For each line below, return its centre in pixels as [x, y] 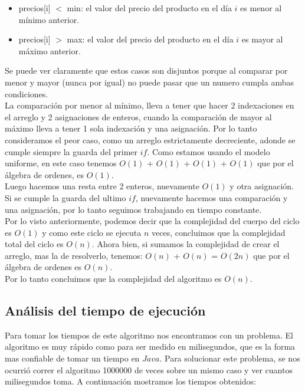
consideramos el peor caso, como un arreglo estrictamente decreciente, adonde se [150, 139]
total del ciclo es [34, 244]
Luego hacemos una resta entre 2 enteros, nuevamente [102, 186]
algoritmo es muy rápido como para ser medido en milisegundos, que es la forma [150, 346]
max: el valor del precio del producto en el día [150, 39]
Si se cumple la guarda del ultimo [65, 197]
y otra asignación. [262, 186]
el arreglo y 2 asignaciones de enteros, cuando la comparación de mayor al [138, 116]
